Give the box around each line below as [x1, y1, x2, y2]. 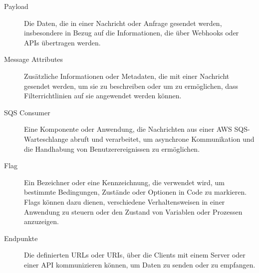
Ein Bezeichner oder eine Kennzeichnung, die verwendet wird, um [24, 177, 225, 187]
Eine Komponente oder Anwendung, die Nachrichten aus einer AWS [24, 124, 232, 134]
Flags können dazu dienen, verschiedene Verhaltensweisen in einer [24, 196, 225, 207]
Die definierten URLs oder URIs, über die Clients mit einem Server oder [24, 250, 246, 260]
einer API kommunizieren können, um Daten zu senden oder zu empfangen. [24, 259, 256, 270]
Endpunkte [4, 233, 38, 243]
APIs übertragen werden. [24, 37, 101, 47]
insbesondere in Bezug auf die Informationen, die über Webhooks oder [24, 27, 239, 38]
